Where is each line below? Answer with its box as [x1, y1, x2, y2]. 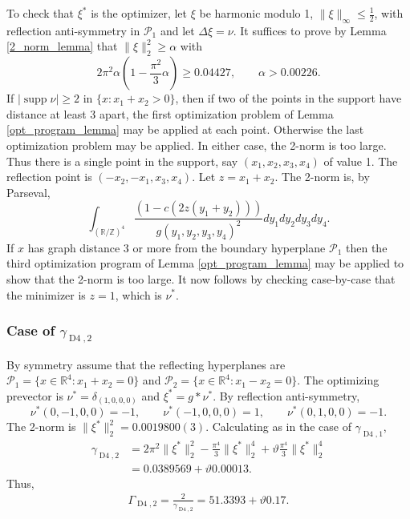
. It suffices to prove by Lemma [233, 22, 387, 38]
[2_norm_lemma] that [6, 38, 118, 54]
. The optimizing [297, 372, 380, 388]
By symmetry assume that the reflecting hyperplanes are [6, 356, 286, 372]
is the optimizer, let [91, 5, 188, 21]
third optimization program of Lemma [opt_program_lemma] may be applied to [6, 255, 404, 272]
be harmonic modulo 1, [199, 5, 314, 21]
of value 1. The [323, 152, 398, 169]
